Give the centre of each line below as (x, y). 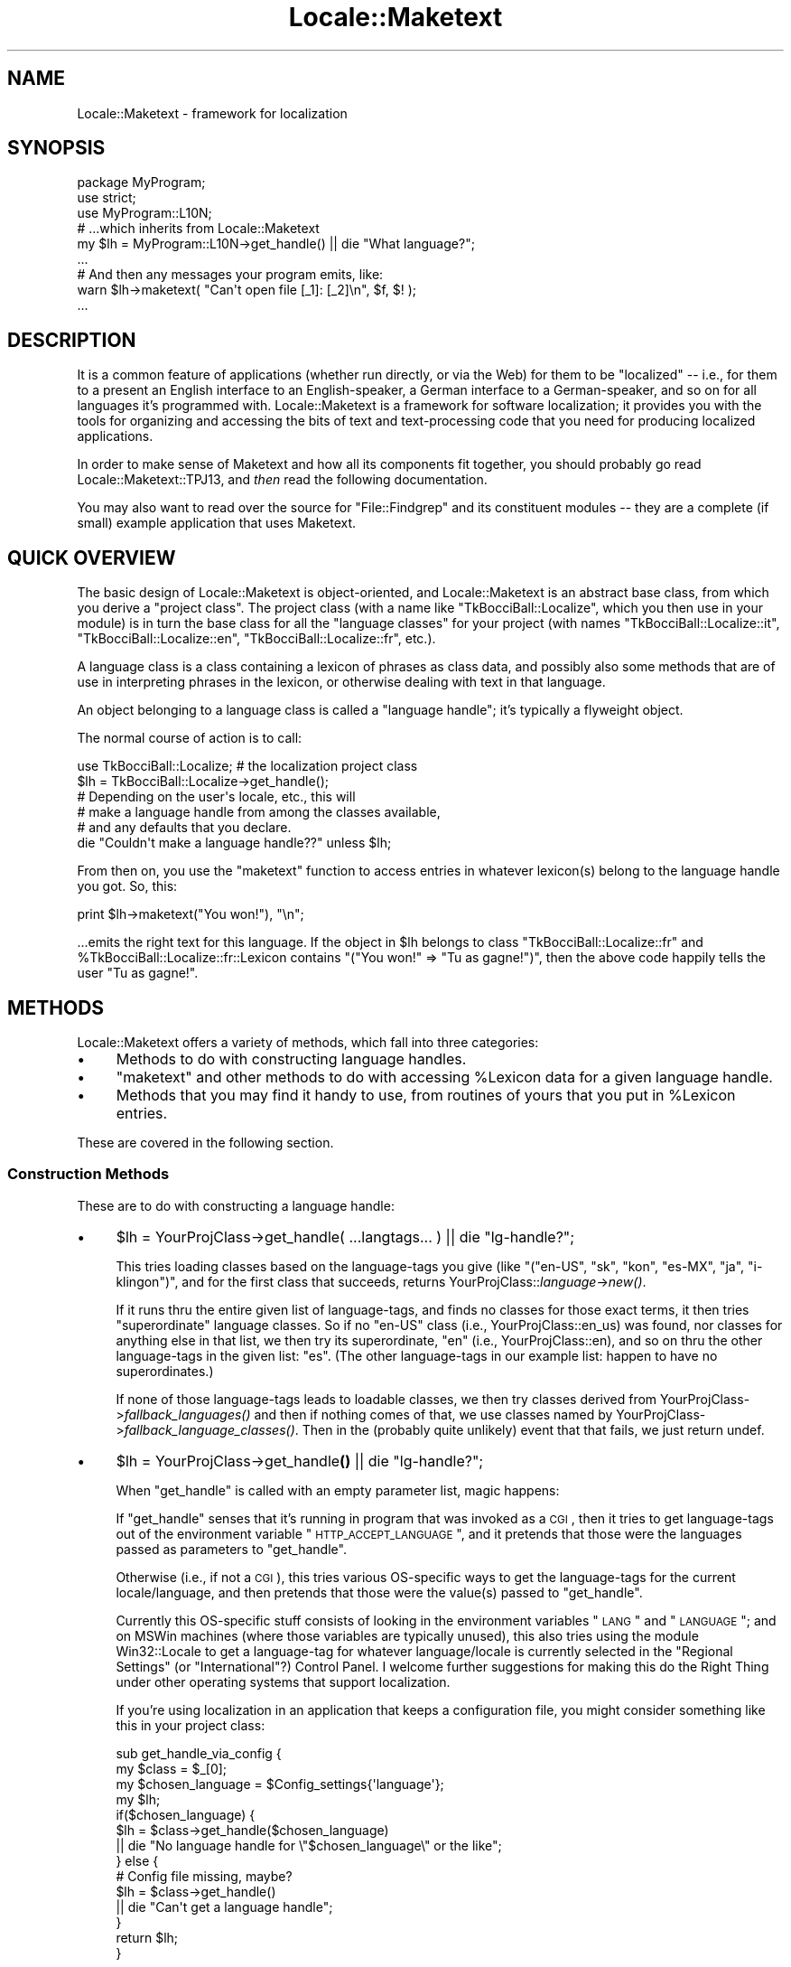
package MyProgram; (141, 183)
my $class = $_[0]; (172, 1768)
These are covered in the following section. (205, 1142)
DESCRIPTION (72, 340)
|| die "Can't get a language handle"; (224, 1906)
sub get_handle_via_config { (199, 1753)
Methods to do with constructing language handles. (291, 1058)
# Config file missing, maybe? (204, 1876)
